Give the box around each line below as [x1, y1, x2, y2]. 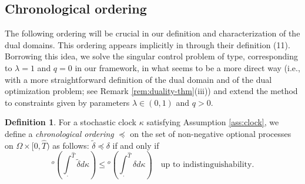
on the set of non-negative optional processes [130, 127, 291, 139]
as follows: [52, 139, 89, 151]
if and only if [112, 139, 159, 151]
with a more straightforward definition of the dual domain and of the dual [5, 73, 272, 85]
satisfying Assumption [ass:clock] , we [146, 116, 279, 128]
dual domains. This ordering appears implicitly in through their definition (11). [5, 38, 290, 51]
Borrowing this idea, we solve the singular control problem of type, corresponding [5, 50, 298, 62]
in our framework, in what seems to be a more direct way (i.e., [75, 61, 300, 73]
